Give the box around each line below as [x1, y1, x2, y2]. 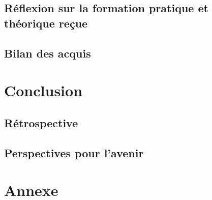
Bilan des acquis [4, 45, 91, 61]
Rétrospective [4, 115, 78, 130]
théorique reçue [4, 15, 88, 31]
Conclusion [4, 80, 83, 101]
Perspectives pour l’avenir [4, 145, 144, 160]
